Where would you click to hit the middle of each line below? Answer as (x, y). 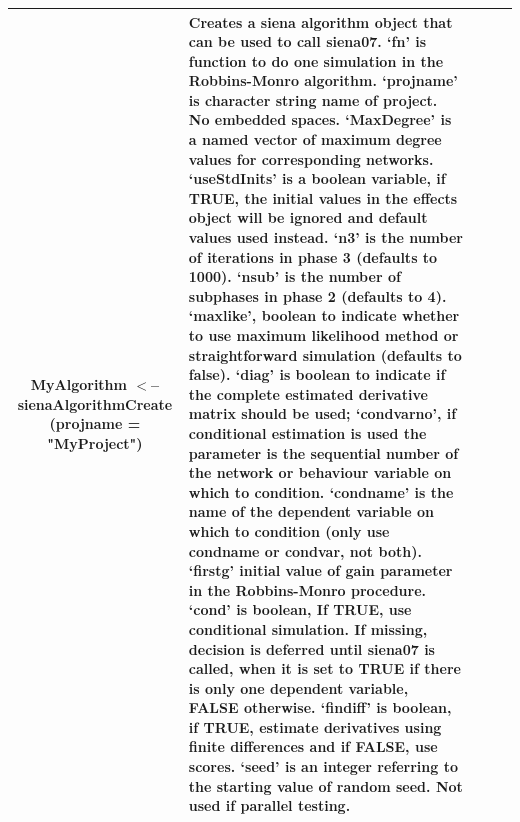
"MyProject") (95, 442)
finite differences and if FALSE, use (313, 746)
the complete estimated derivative (308, 393)
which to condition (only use (289, 530)
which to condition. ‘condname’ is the (321, 491)
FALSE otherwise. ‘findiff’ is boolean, (320, 707)
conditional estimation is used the (307, 432)
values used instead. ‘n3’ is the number (325, 237)
